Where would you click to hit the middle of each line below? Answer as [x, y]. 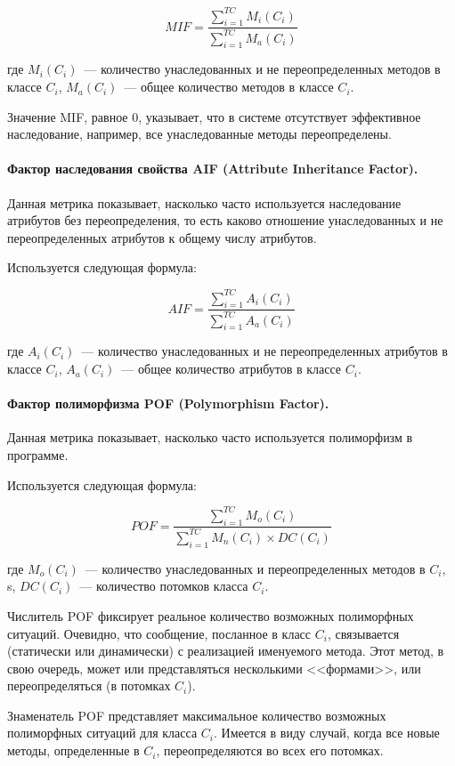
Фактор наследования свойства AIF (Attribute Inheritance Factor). [213, 169]
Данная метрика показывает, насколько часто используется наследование [204, 202]
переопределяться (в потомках [89, 685]
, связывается [363, 633]
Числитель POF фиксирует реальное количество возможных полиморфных [211, 615]
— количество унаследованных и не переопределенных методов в [262, 69]
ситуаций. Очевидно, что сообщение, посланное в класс [159, 633]
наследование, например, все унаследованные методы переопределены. [199, 134]
